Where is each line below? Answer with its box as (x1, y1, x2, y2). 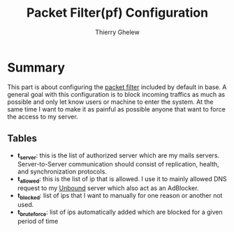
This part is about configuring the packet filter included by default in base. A (7, 82, 227, 91)
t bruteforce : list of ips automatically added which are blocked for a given (17, 208, 223, 217)
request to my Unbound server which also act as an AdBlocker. (17, 184, 199, 192)
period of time (17, 217, 59, 225)
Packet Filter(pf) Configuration (27, 5, 208, 21)
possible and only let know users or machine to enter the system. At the (7, 98, 214, 106)
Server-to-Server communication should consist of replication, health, (17, 160, 219, 169)
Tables (7, 132, 37, 144)
